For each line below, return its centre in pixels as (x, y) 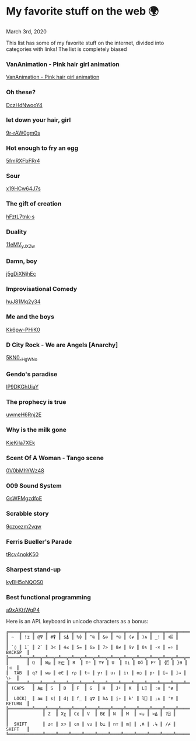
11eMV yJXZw (21, 245)
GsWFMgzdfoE (24, 499)
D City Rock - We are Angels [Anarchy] (62, 345)
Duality (17, 232)
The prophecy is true (36, 402)
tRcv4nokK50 (22, 554)
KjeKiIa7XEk (21, 442)
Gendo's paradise (32, 374)
